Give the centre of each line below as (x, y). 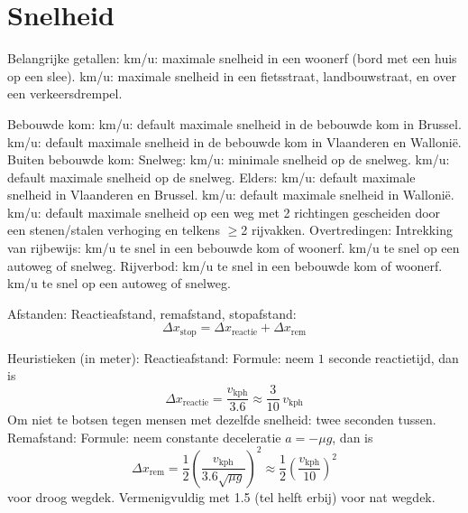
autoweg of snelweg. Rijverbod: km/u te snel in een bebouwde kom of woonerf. (225, 265)
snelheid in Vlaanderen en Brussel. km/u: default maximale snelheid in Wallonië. (231, 195)
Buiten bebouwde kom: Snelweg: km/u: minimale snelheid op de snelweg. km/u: (229, 159)
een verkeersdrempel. (65, 93)
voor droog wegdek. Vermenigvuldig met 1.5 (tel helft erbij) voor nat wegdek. (221, 496)
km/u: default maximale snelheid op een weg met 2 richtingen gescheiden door (224, 212)
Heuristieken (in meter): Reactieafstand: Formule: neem (161, 357)
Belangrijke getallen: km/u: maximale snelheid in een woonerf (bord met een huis (232, 58)
